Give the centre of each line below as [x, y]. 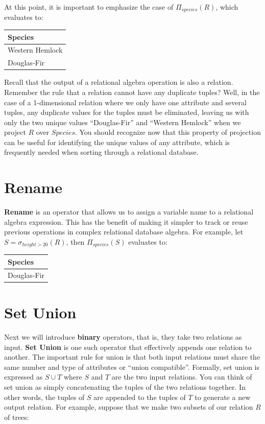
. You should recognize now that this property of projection [168, 132]
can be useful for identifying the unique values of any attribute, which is [117, 142]
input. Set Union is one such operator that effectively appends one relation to [128, 347]
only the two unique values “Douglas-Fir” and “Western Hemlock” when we [123, 122]
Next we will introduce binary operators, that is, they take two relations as [123, 337]
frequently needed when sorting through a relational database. [101, 152]
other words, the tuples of [44, 397]
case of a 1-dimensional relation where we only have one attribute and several [125, 102]
